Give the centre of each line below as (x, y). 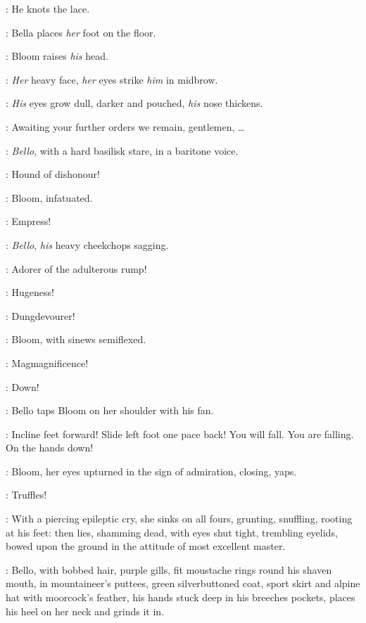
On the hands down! (50, 448)
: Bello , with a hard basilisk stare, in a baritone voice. (122, 150)
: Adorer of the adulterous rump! (76, 268)
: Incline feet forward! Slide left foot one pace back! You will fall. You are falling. (180, 433)
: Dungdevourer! (40, 315)
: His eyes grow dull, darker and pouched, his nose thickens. (134, 103)
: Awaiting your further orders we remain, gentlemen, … (125, 126)
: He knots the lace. (48, 8)
